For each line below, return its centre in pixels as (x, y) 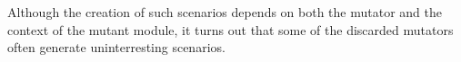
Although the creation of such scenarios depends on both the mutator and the (225, 12)
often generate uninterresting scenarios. (116, 47)
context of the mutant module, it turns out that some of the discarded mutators (230, 29)
